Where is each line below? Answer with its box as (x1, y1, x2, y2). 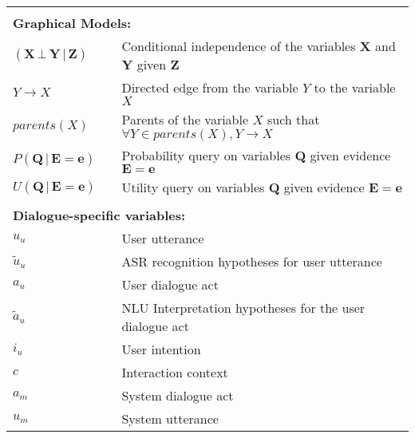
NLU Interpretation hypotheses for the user (121, 298, 366, 317)
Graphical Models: (13, 14, 132, 32)
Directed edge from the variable (121, 78, 298, 97)
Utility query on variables (121, 178, 265, 196)
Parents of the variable (121, 110, 249, 128)
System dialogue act (121, 386, 234, 404)
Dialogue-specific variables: (13, 206, 186, 224)
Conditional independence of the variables (121, 37, 356, 55)
